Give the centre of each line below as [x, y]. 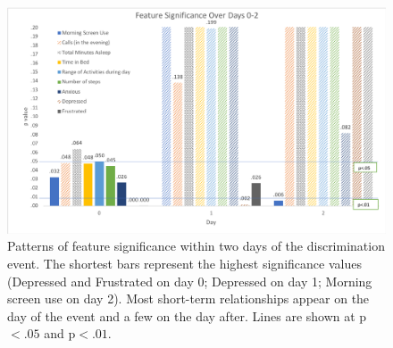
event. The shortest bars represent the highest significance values [184, 263]
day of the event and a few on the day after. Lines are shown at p [187, 315]
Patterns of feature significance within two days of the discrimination [196, 246]
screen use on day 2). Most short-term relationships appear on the [188, 298]
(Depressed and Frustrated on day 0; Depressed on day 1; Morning [190, 281]
